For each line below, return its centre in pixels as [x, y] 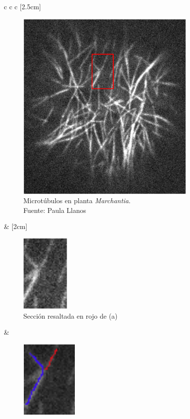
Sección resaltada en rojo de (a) [70, 315]
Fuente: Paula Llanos [55, 210]
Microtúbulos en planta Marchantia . [77, 200]
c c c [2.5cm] [23, 6]
